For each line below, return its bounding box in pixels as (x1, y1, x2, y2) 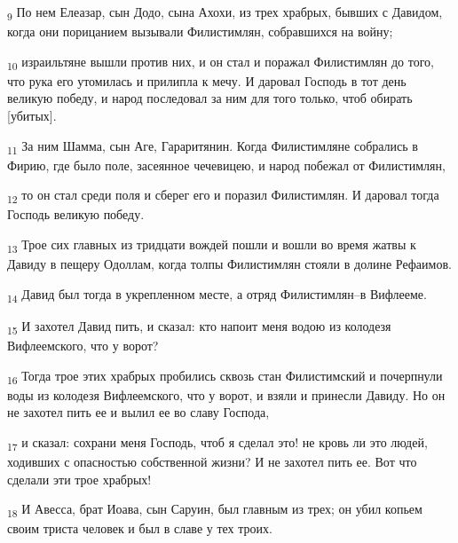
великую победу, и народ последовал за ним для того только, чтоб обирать (7, 89, 413, 107)
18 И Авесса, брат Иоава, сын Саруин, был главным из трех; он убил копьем (7, 500, 422, 521)
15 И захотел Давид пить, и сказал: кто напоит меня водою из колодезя (7, 316, 391, 337)
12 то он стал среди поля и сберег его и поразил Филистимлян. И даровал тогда (7, 185, 439, 207)
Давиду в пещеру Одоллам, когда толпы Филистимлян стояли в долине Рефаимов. (7, 255, 452, 273)
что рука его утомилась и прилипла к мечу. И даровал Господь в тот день (7, 71, 407, 90)
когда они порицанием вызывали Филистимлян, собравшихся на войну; (7, 22, 393, 41)
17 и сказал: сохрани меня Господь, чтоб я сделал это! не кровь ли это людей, (7, 432, 428, 453)
